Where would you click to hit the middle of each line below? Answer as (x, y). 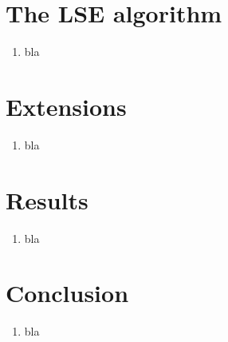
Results (47, 199)
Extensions (66, 106)
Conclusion (67, 293)
